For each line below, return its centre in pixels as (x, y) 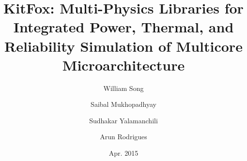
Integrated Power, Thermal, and (123, 27)
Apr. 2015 (123, 153)
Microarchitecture (123, 65)
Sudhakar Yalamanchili (123, 120)
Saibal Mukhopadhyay (123, 104)
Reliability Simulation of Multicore (123, 46)
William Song (123, 88)
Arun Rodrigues (123, 137)
